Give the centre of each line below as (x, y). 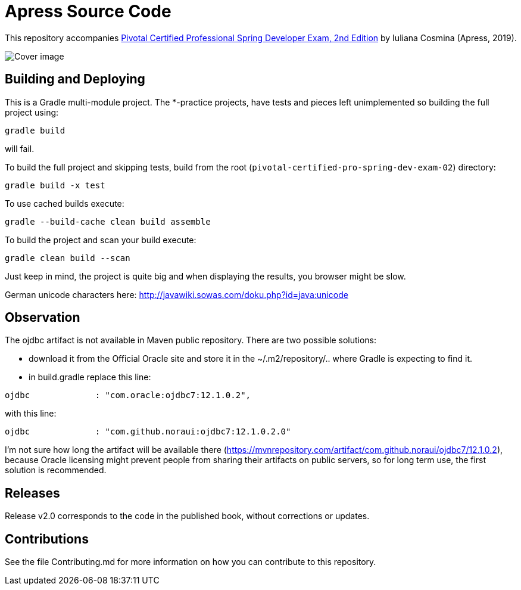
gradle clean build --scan (68, 258)
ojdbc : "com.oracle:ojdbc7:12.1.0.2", (128, 395)
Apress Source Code (88, 11)
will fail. (20, 148)
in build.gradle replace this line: (90, 377)
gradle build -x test (55, 185)
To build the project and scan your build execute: (101, 240)
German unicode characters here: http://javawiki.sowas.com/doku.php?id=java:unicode (177, 294)
